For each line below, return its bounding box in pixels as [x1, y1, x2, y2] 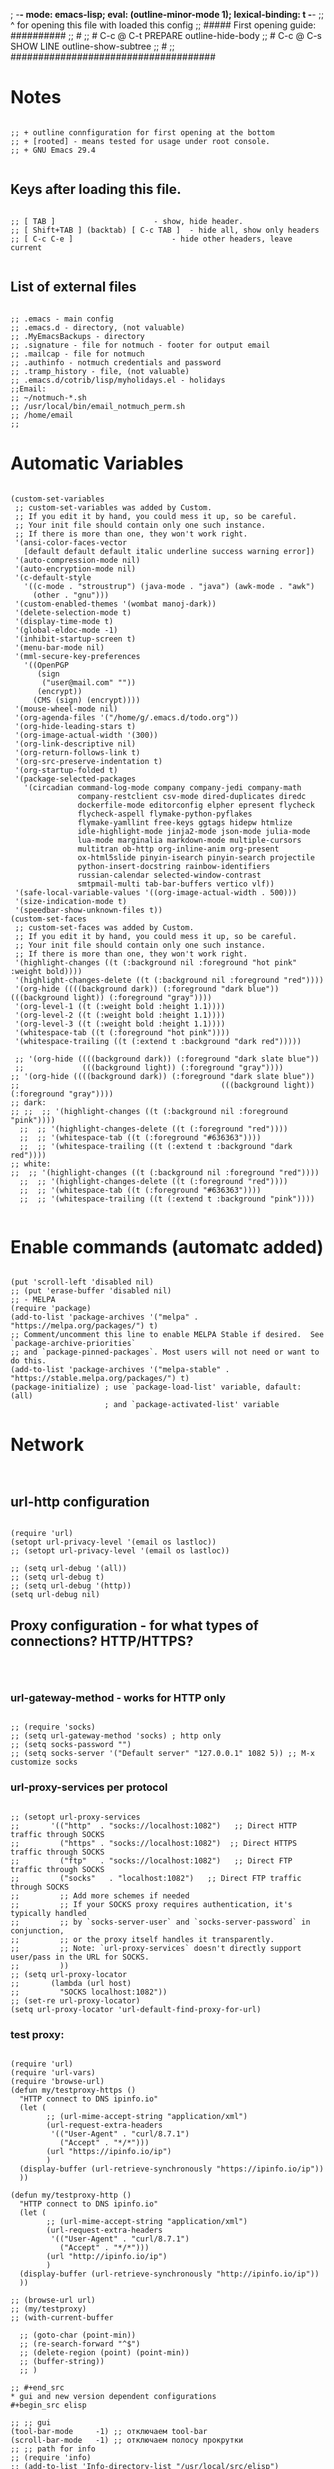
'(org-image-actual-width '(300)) [14, 730, 159, 740]
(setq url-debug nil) [10, 1590, 101, 1600]
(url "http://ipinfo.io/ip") [46, 2251, 168, 2261]
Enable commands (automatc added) [10, 1235, 324, 1258]
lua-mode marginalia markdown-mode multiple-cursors [77, 835, 302, 845]
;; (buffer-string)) [19, 2356, 105, 2366]
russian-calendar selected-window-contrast [77, 870, 262, 880]
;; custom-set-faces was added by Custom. [14, 922, 195, 933]
